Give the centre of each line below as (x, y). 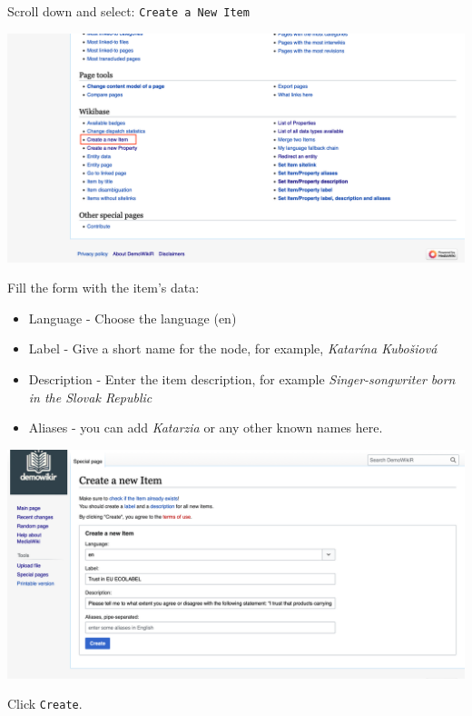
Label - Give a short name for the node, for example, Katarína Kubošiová (233, 348)
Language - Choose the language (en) (133, 318)
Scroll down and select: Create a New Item (128, 11)
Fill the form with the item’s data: (103, 288)
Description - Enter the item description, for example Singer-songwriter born (242, 379)
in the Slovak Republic (90, 397)
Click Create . (45, 704)
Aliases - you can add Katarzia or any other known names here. (206, 428)
